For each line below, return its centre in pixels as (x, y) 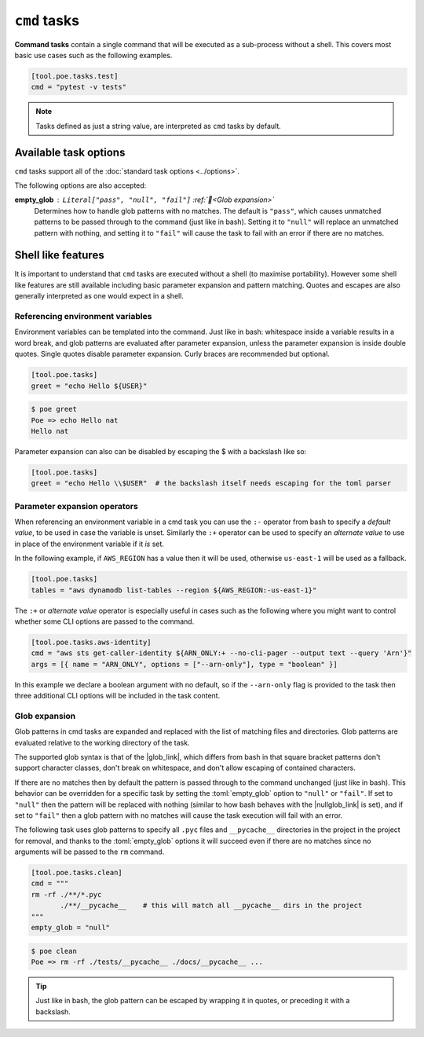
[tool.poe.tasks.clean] (77, 873)
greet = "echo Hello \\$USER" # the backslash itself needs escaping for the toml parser (211, 484)
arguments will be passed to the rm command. (90, 852)
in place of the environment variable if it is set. (90, 544)
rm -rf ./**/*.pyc (66, 894)
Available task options (70, 152)
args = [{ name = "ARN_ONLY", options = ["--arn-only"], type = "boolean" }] (184, 664)
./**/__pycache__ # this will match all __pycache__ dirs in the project (211, 906)
